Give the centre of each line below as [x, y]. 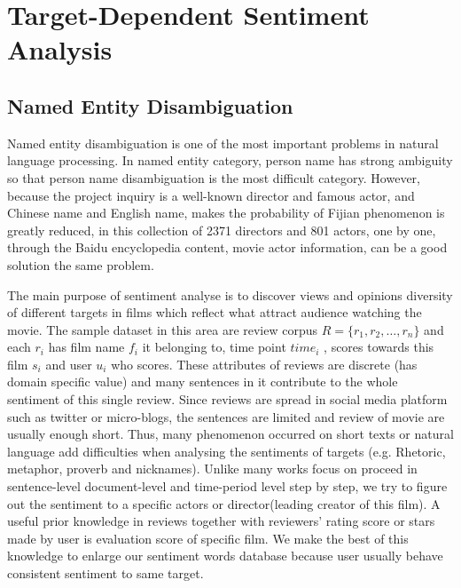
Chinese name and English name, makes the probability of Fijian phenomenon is [226, 213]
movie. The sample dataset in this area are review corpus [163, 329]
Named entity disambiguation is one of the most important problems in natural [223, 143]
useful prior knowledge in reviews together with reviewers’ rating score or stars [221, 521]
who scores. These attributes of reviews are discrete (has [264, 364]
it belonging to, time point [214, 347]
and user [69, 364]
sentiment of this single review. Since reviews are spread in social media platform [227, 399]
